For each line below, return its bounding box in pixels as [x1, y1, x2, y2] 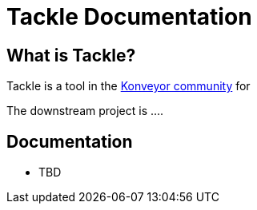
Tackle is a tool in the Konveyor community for [6, 79, 251, 93]
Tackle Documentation [6, 3, 252, 30]
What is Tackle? [6, 45, 136, 65]
